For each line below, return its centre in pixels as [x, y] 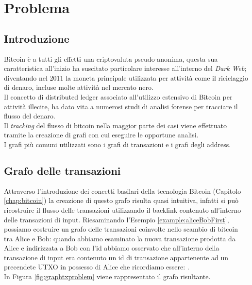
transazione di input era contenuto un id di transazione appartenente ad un [116, 257]
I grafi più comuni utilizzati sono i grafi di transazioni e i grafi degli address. [118, 144]
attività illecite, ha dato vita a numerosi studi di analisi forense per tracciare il [121, 106]
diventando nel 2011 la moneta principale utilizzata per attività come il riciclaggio [126, 77]
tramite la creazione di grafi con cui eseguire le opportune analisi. [101, 135]
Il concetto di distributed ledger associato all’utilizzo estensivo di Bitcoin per [118, 96]
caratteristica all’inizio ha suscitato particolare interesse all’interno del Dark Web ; [125, 68]
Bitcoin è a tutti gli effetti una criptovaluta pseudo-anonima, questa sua [111, 59]
